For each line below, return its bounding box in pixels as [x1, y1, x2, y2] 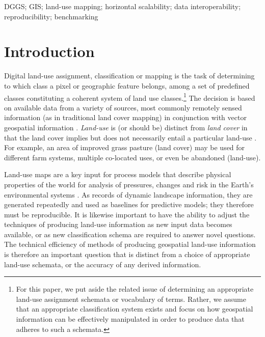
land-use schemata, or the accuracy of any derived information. [4, 259, 201, 269]
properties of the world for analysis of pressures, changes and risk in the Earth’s [4, 179, 254, 189]
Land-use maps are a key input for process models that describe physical [4, 169, 231, 180]
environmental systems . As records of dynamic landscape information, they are [4, 189, 253, 200]
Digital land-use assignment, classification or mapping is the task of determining [4, 70, 255, 81]
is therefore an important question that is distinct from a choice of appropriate [4, 249, 250, 260]
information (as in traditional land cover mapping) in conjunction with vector [4, 112, 247, 123]
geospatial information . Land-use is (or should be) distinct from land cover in [4, 122, 248, 132]
